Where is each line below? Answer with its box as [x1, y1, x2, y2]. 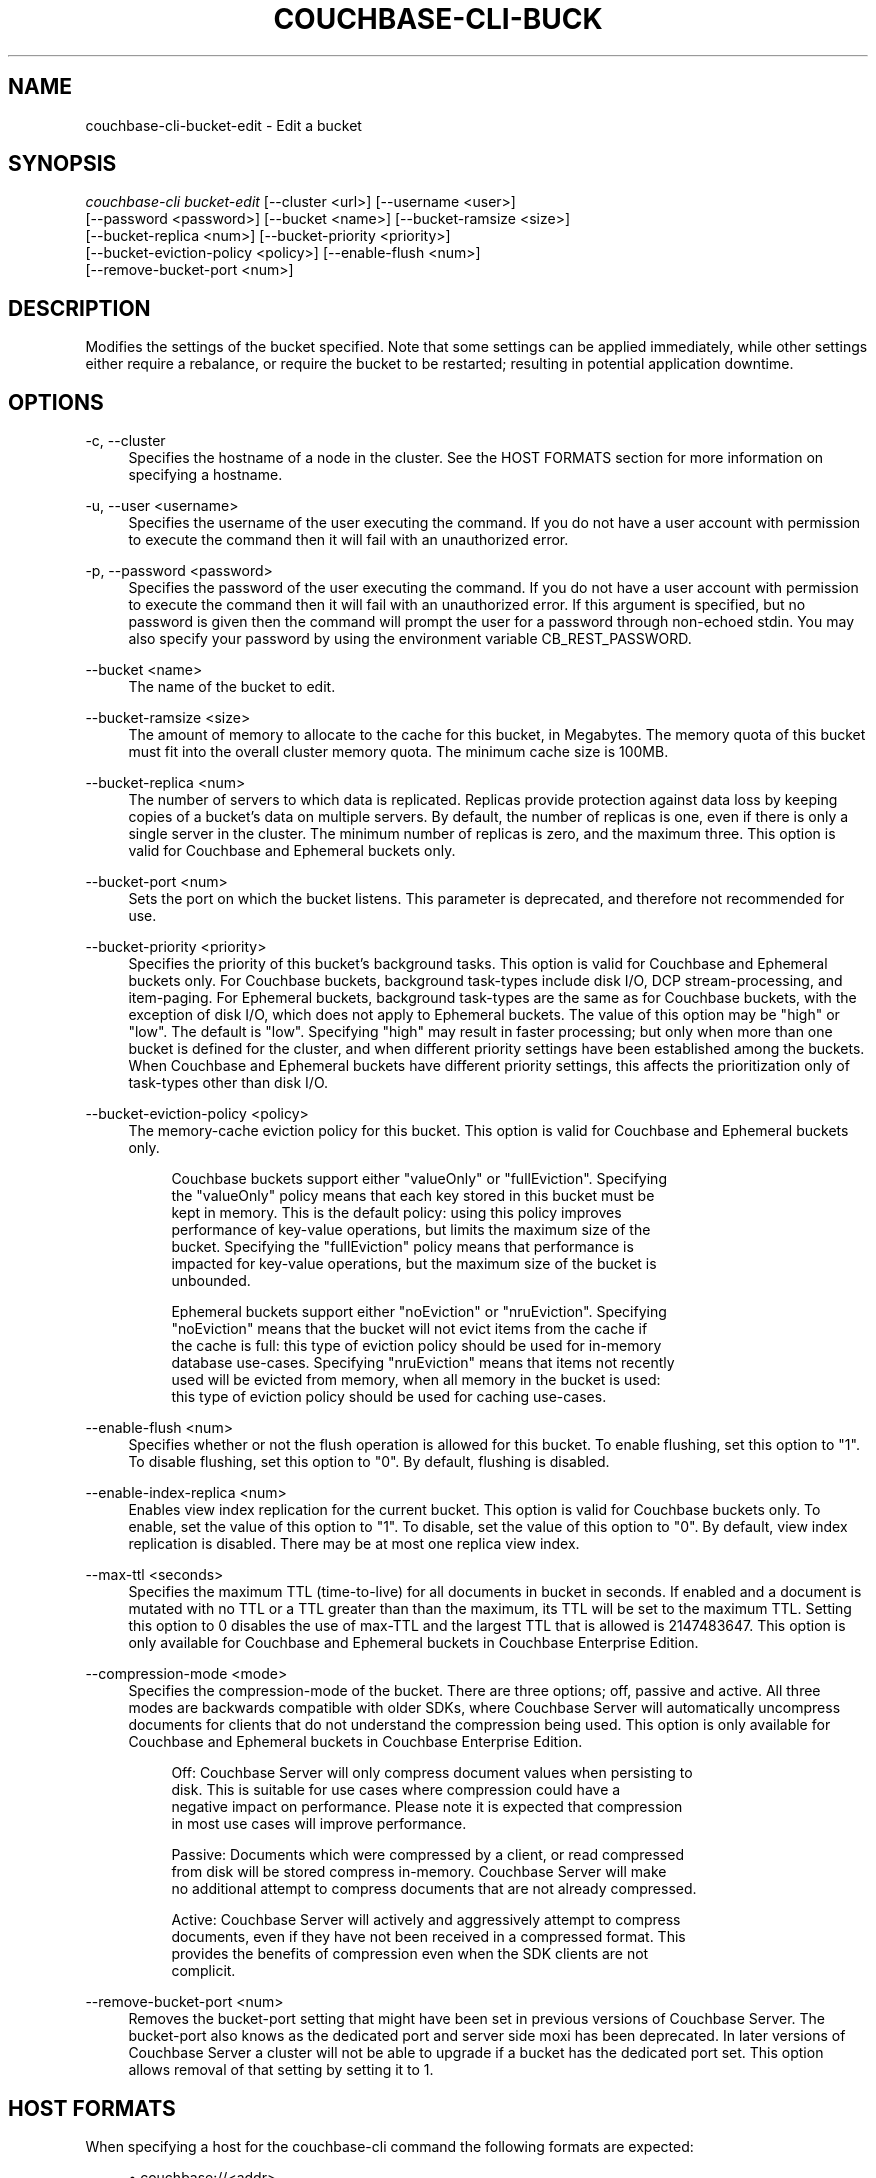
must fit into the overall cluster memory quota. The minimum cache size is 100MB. [128, 743, 669, 761]
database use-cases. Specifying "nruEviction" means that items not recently [171, 1354, 675, 1372]
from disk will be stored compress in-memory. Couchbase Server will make [171, 1863, 667, 1881]
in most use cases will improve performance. [171, 1815, 467, 1833]
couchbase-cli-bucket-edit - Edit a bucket [85, 116, 362, 134]
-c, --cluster [85, 432, 166, 450]
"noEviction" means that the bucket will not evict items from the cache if [171, 1320, 648, 1338]
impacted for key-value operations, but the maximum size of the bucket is [171, 1255, 657, 1273]
